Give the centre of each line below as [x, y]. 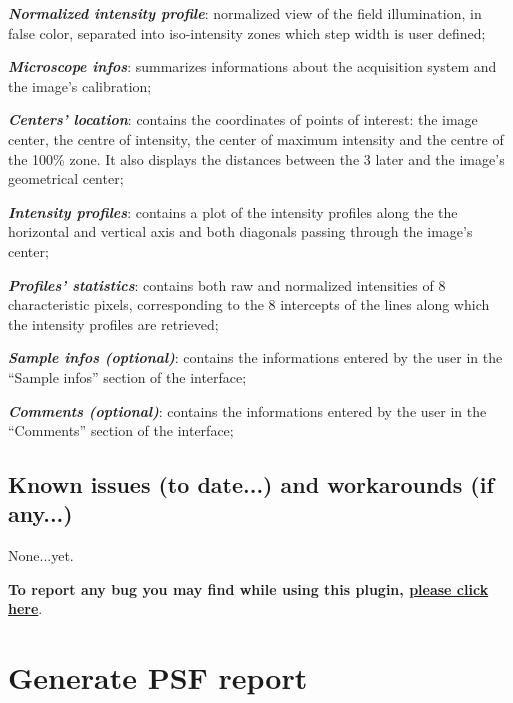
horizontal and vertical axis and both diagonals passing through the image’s [240, 231]
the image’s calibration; [80, 85]
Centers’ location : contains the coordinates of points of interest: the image [243, 119]
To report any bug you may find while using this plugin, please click [248, 588]
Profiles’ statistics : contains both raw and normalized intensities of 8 [227, 284]
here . [25, 608]
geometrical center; [66, 178]
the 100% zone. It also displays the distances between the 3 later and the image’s [256, 158]
